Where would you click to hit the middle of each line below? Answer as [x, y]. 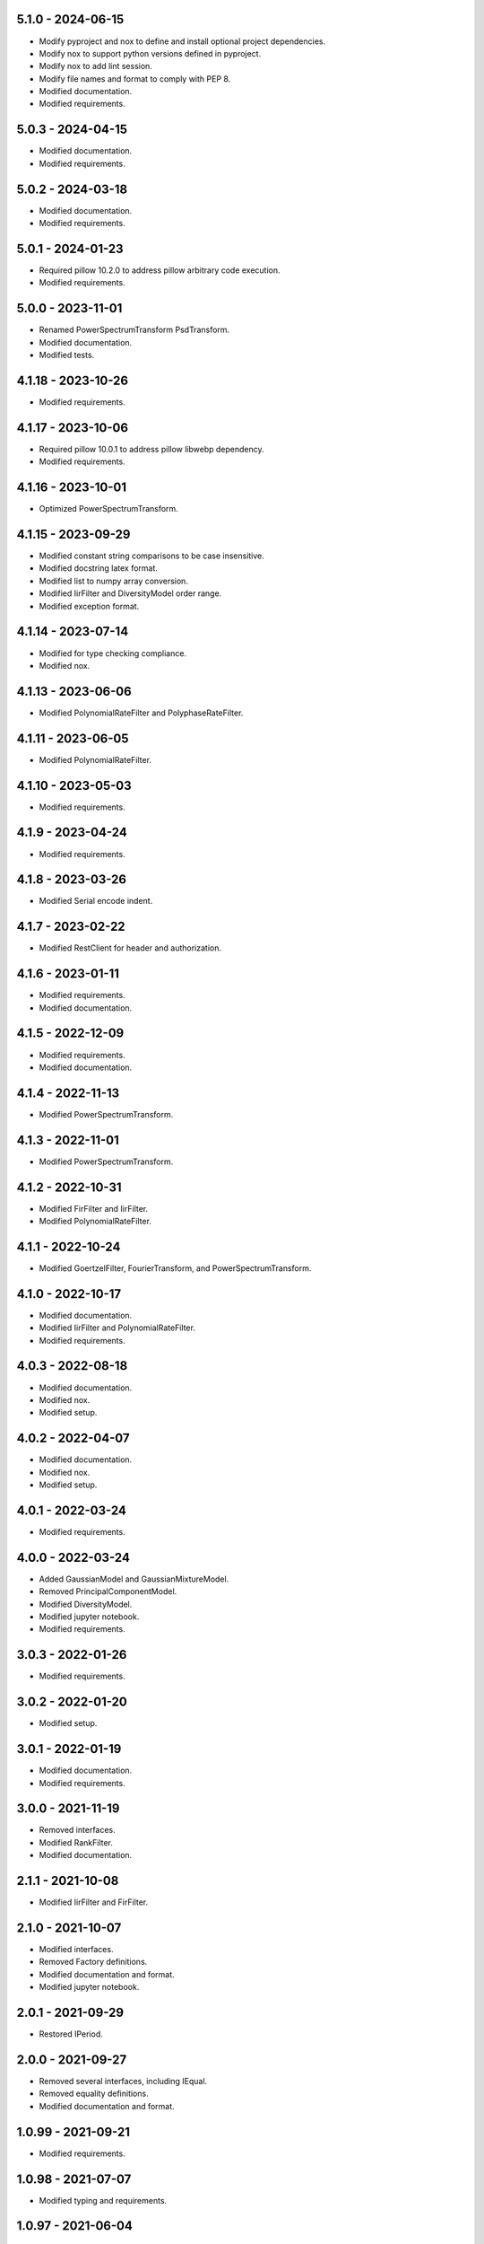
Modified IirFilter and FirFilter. [94, 1902]
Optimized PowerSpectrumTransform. [108, 509]
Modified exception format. [89, 606]
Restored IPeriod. [71, 2034]
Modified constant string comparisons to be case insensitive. [151, 556]
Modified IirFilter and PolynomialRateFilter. [117, 1328]
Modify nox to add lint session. [95, 66]
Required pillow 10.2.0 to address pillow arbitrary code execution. [160, 270]
